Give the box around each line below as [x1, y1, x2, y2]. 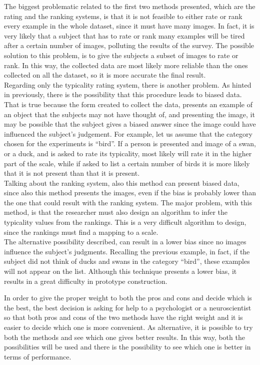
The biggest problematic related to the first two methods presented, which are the [4, 1, 255, 11]
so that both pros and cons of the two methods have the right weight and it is [4, 312, 243, 322]
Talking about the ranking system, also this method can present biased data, [4, 177, 239, 188]
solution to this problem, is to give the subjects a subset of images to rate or [4, 50, 238, 60]
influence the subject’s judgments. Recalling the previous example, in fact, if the [4, 246, 250, 256]
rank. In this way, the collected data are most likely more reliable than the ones [4, 60, 248, 70]
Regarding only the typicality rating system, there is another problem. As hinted [4, 79, 251, 90]
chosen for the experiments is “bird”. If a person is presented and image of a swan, [4, 138, 256, 149]
